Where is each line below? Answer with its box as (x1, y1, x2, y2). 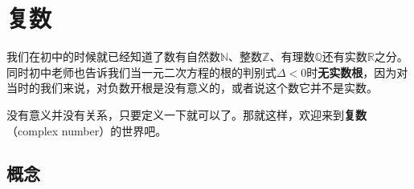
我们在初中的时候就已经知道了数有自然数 (6, 48, 220, 65)
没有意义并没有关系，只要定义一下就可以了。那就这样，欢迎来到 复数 (6, 106, 367, 123)
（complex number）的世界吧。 (6, 122, 167, 139)
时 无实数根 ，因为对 (306, 63, 408, 80)
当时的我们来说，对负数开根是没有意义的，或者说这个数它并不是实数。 (6, 79, 378, 96)
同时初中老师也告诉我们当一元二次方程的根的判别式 (6, 63, 277, 80)
